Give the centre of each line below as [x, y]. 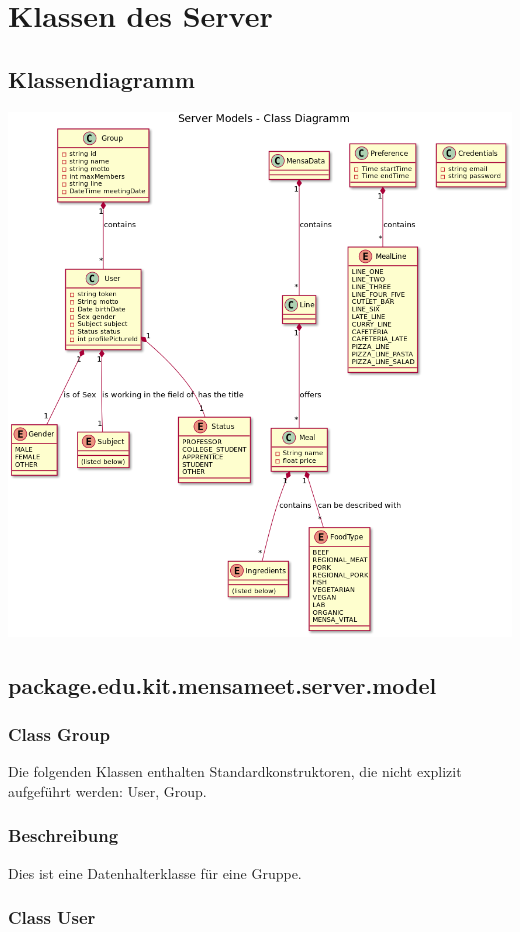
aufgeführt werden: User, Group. [107, 790]
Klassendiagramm [101, 78]
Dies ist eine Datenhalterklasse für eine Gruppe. [155, 872]
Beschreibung [63, 835]
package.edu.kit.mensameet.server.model [222, 684]
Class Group [59, 733]
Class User [52, 917]
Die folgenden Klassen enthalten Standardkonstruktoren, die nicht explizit [235, 771]
